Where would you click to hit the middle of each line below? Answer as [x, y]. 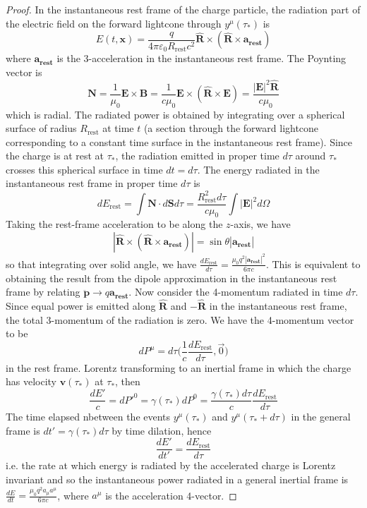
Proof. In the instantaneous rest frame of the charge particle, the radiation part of [183, 9]
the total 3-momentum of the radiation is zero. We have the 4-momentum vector [180, 319]
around [311, 156]
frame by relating [43, 292]
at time [118, 128]
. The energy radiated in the [258, 169]
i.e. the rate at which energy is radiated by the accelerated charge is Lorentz [171, 465]
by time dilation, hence [162, 430]
